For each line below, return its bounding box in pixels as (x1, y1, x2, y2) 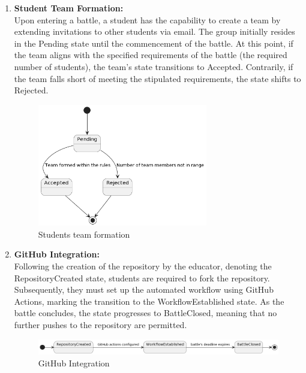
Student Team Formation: (14, 2, 124, 14)
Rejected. (14, 84, 49, 96)
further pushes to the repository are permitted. (14, 318, 187, 330)
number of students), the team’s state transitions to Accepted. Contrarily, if (14, 60, 293, 72)
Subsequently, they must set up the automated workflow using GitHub (14, 283, 274, 296)
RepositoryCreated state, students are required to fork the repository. (14, 271, 270, 284)
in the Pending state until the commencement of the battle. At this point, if (14, 37, 293, 49)
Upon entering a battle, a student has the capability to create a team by (14, 13, 281, 26)
